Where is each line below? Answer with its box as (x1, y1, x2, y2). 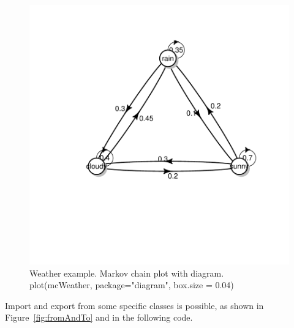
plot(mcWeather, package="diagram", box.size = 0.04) (29, 278, 234, 291)
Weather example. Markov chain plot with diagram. (29, 266, 224, 279)
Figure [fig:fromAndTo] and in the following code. (5, 311, 193, 324)
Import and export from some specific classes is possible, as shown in (5, 299, 264, 311)
